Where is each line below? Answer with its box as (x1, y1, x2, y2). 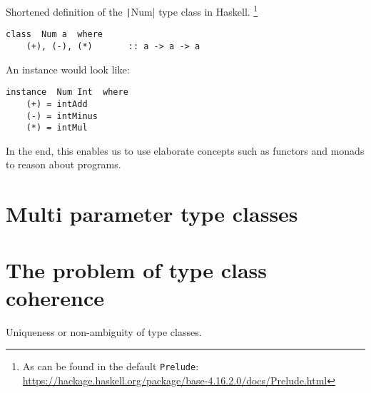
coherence (6, 282, 105, 312)
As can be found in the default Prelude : (22, 359, 199, 374)
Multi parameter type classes (6, 199, 298, 228)
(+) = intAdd (26, 98, 88, 109)
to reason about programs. (6, 157, 121, 172)
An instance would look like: (6, 61, 130, 76)
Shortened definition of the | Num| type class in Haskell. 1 (6, 2, 258, 19)
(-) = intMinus (26, 111, 98, 121)
